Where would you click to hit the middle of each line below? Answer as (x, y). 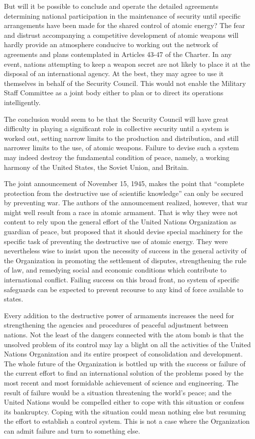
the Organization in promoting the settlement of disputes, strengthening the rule (125, 260)
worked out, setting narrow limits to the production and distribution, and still (121, 138)
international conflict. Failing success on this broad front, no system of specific (122, 280)
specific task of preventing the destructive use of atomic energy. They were (116, 241)
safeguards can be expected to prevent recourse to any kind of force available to (124, 289)
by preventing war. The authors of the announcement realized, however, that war (126, 203)
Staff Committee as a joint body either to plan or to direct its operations (114, 93)
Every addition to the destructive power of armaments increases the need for (119, 315)
